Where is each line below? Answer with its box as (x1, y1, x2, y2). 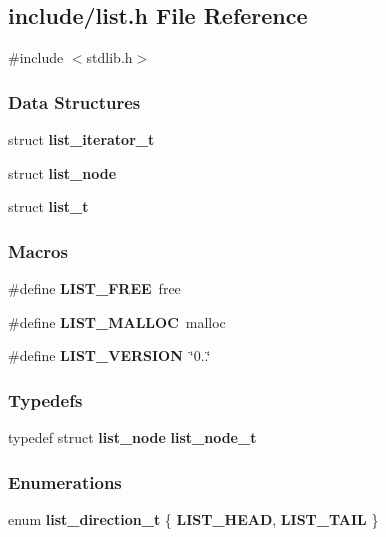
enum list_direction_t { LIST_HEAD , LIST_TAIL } (8, 508, 379, 529)
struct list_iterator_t (8, 129, 155, 150)
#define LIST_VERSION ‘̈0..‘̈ (8, 345, 211, 366)
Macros (8, 238, 68, 263)
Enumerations (8, 469, 122, 494)
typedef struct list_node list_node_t (8, 427, 257, 448)
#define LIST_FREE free (8, 278, 181, 299)
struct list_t (8, 196, 89, 217)
